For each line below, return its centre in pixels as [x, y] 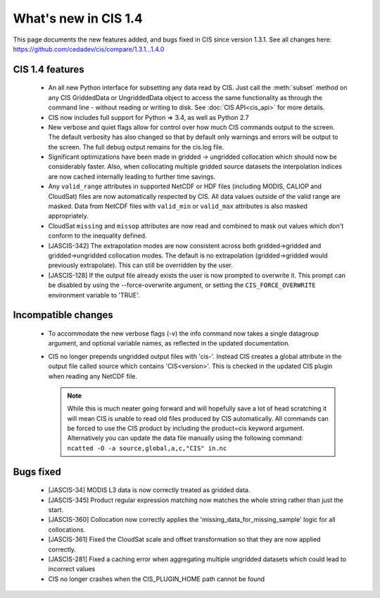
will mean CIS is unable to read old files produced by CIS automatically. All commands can [198, 418]
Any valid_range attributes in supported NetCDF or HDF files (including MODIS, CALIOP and [185, 186]
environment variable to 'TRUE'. [94, 295]
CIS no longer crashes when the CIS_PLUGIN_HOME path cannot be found [157, 579]
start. [56, 510]
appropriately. [69, 216]
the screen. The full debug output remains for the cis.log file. [136, 147]
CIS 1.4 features [49, 69]
